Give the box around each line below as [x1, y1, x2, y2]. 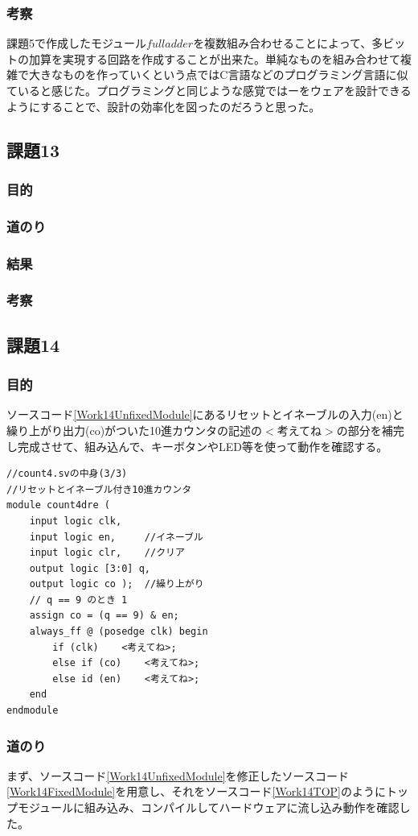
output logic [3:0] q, [29, 562, 150, 574]
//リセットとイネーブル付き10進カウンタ [6, 483, 192, 495]
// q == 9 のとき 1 [29, 594, 128, 606]
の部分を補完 [336, 421, 404, 438]
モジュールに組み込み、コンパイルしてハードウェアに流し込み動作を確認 [17, 799, 400, 816]
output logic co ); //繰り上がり [29, 578, 204, 590]
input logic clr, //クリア [29, 547, 185, 559]
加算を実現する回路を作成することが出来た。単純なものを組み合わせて [28, 50, 400, 67]
